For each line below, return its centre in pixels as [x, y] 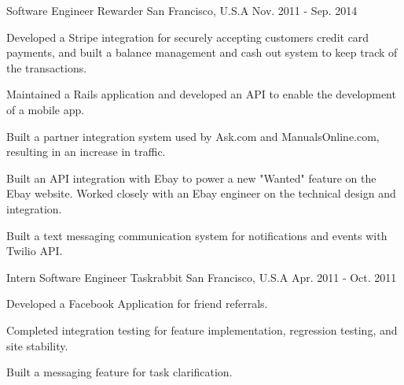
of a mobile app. [46, 109]
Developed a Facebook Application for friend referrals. [137, 304]
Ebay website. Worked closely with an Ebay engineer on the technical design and [201, 193]
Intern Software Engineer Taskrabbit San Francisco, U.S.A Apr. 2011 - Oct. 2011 [202, 277]
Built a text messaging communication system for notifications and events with [197, 235]
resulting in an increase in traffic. [86, 152]
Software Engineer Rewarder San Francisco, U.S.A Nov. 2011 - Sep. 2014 [182, 10]
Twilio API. [35, 251]
